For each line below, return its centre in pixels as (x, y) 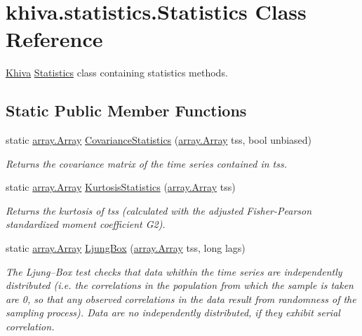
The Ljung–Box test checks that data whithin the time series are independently (174, 271)
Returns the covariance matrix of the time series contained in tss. (147, 163)
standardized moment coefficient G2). (86, 224)
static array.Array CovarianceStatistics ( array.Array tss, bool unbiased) (159, 140)
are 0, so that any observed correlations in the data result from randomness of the (181, 298)
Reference (54, 39)
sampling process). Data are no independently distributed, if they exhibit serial (173, 313)
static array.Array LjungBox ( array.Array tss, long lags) (126, 248)
